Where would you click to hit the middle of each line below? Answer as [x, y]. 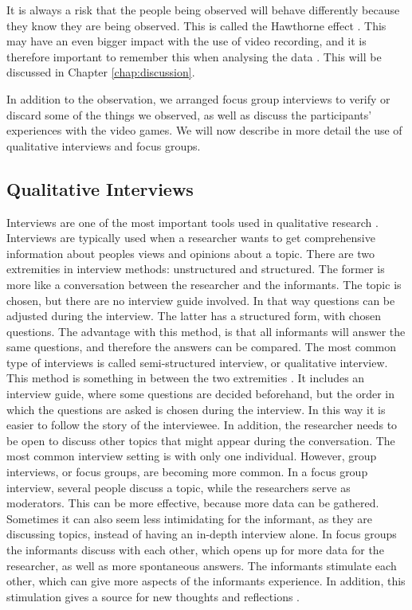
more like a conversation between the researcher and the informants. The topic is [204, 284]
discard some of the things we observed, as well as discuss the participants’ [189, 114]
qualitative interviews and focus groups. [104, 145]
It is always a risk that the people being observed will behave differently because [203, 10]
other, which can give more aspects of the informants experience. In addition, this [206, 581]
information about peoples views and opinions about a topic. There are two [190, 253]
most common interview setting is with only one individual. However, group [192, 456]
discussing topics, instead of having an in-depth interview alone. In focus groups [202, 534]
